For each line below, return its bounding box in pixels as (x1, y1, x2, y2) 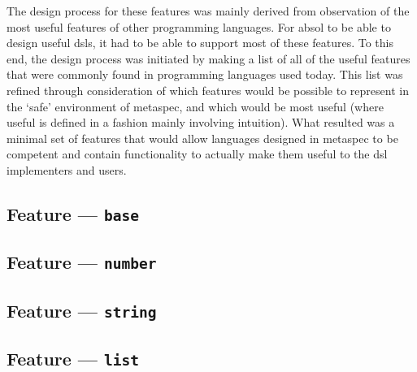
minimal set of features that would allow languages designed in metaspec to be (7, 129, 398, 146)
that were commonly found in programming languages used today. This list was (7, 66, 403, 83)
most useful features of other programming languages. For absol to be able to (7, 18, 391, 35)
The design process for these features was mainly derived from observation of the (7, 2, 410, 19)
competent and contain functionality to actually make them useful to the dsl (7, 145, 388, 162)
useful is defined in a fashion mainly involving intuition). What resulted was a (7, 114, 395, 131)
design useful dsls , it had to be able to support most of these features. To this (7, 34, 394, 51)
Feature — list (7, 346, 140, 370)
